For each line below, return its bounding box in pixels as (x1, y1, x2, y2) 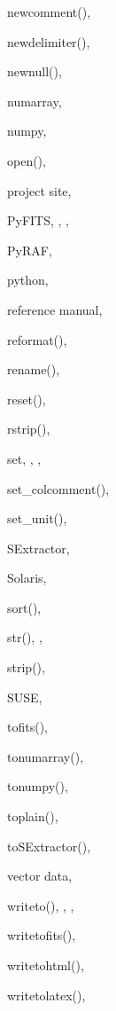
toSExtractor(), (7, 836, 91, 855)
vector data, (7, 866, 73, 885)
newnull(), (7, 62, 62, 81)
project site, (7, 181, 72, 200)
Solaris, (7, 568, 47, 587)
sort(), (7, 598, 42, 616)
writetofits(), (7, 926, 76, 944)
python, (7, 270, 49, 289)
